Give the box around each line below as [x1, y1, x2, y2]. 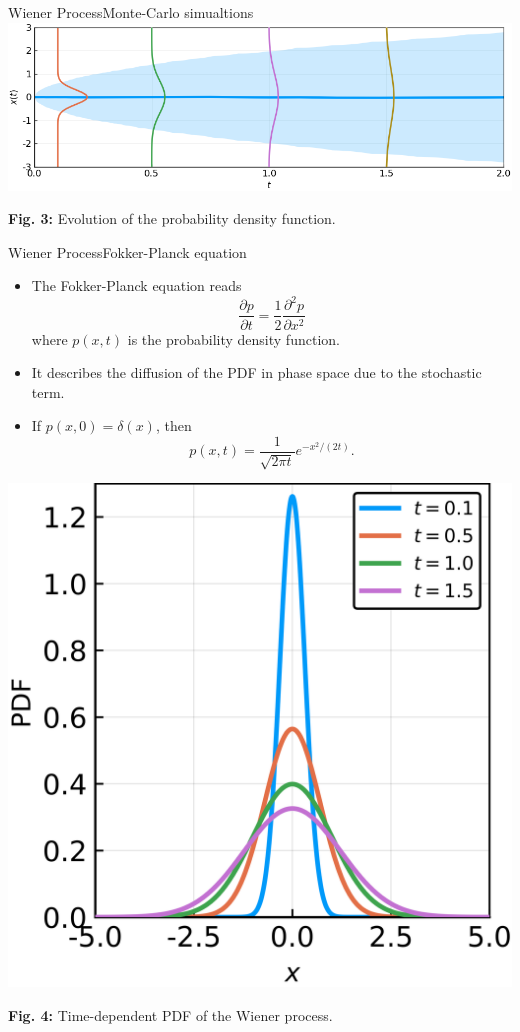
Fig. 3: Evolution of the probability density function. [8, 208, 336, 229]
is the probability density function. [127, 328, 340, 349]
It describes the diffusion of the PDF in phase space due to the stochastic [31, 362, 482, 383]
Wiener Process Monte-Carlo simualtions [8, 2, 254, 22]
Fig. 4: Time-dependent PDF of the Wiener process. [8, 1004, 333, 1025]
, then [155, 415, 192, 436]
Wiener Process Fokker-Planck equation [8, 241, 247, 262]
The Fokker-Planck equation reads [31, 275, 242, 296]
